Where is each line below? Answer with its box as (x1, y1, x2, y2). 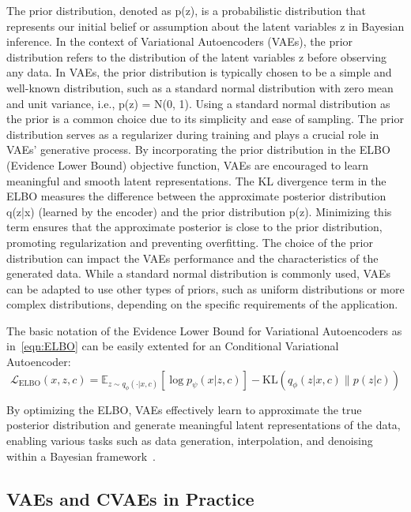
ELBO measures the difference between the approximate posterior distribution (6, 188, 386, 204)
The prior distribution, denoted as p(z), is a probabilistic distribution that (6, 2, 366, 18)
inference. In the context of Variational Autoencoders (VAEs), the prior (6, 33, 353, 50)
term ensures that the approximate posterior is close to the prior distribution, (6, 219, 383, 235)
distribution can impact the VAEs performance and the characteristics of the (6, 249, 379, 266)
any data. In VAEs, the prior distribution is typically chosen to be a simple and (6, 64, 392, 80)
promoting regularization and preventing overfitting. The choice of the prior (6, 234, 373, 250)
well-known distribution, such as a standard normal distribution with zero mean (6, 79, 394, 95)
